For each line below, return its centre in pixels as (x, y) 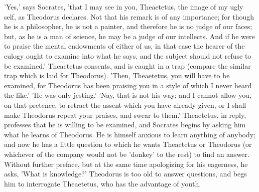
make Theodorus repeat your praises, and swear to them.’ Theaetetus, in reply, (125, 115)
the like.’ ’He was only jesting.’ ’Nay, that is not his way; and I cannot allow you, (128, 95)
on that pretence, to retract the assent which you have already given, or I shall (125, 105)
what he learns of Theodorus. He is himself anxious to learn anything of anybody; (130, 134)
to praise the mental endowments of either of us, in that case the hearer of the (124, 46)
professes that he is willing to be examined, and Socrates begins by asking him (125, 125)
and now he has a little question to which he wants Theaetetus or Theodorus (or (128, 144)
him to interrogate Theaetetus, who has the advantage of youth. (103, 183)
